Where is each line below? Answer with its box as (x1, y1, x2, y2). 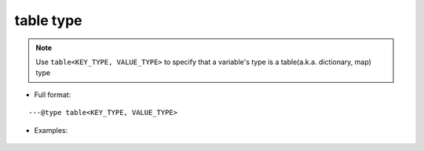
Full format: (34, 90, 71, 99)
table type (14, 12, 82, 29)
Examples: (34, 125, 68, 135)
